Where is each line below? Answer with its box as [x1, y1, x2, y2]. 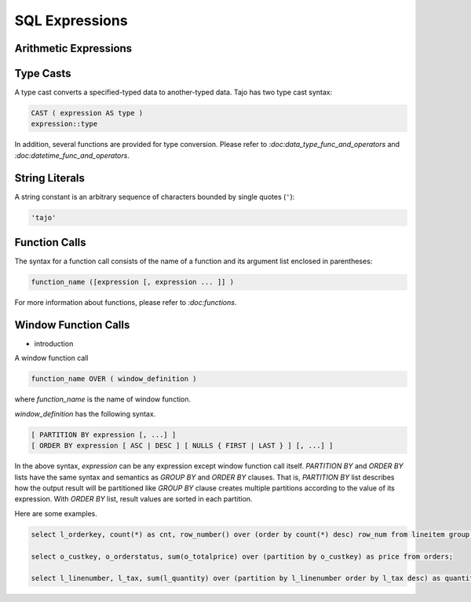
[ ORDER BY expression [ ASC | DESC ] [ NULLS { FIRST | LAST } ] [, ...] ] [31, 441, 334, 450]
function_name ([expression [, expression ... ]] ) [31, 277, 235, 287]
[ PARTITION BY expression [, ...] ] [31, 430, 177, 439]
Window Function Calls [14, 318, 130, 332]
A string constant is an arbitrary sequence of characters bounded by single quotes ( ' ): [14, 192, 295, 201]
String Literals [14, 171, 86, 185]
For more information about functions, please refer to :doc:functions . [14, 298, 237, 307]
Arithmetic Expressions [14, 42, 133, 55]
